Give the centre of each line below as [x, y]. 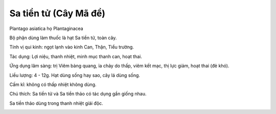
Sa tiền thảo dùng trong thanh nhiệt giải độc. [56, 103]
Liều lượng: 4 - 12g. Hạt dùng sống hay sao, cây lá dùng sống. [75, 75]
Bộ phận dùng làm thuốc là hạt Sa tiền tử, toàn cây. [63, 38]
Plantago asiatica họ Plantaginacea [47, 28]
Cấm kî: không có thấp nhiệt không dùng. [53, 84]
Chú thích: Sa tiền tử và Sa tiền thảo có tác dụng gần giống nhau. [78, 94]
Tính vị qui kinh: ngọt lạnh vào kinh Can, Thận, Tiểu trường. [72, 47]
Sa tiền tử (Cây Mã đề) [57, 13]
